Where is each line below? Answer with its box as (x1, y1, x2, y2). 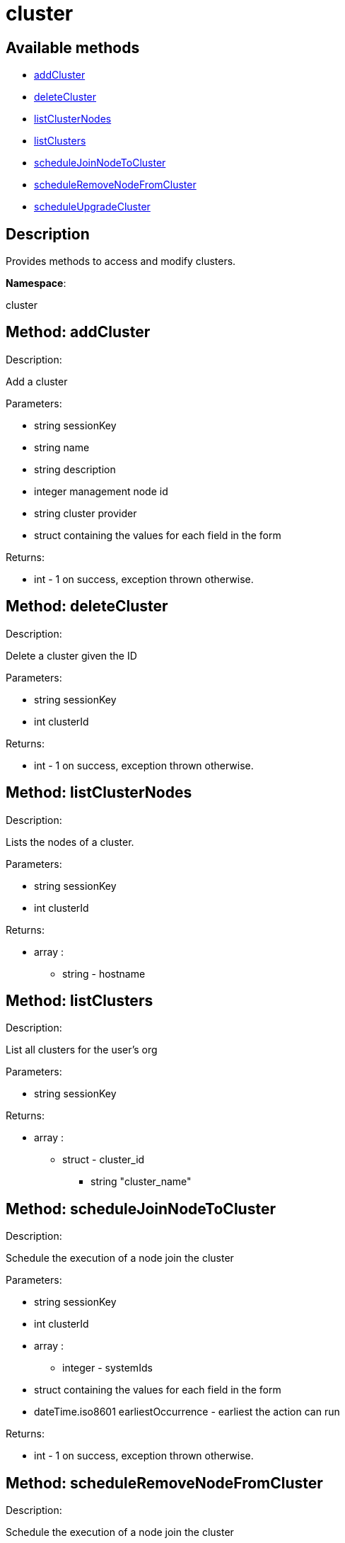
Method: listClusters (6, 991, 153, 1010)
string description (34, 463, 116, 475)
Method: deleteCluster (6, 597, 168, 616)
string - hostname (62, 967, 146, 980)
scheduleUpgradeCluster (34, 200, 151, 213)
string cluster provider (34, 507, 137, 519)
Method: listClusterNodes (6, 784, 192, 802)
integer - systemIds (62, 1362, 153, 1374)
